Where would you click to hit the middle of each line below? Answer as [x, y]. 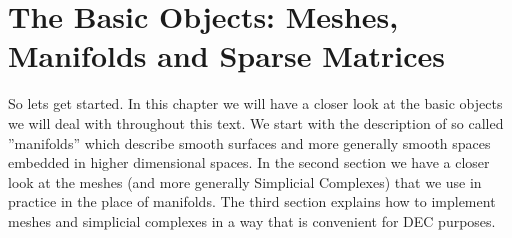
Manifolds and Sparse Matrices [227, 55]
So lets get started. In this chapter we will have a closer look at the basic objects [255, 103]
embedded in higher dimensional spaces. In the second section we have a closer [249, 162]
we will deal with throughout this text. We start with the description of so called [256, 122]
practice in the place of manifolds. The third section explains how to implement [252, 201]
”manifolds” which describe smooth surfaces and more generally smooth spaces [249, 142]
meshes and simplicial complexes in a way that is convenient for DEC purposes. [252, 220]
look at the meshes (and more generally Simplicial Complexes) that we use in [245, 181]
